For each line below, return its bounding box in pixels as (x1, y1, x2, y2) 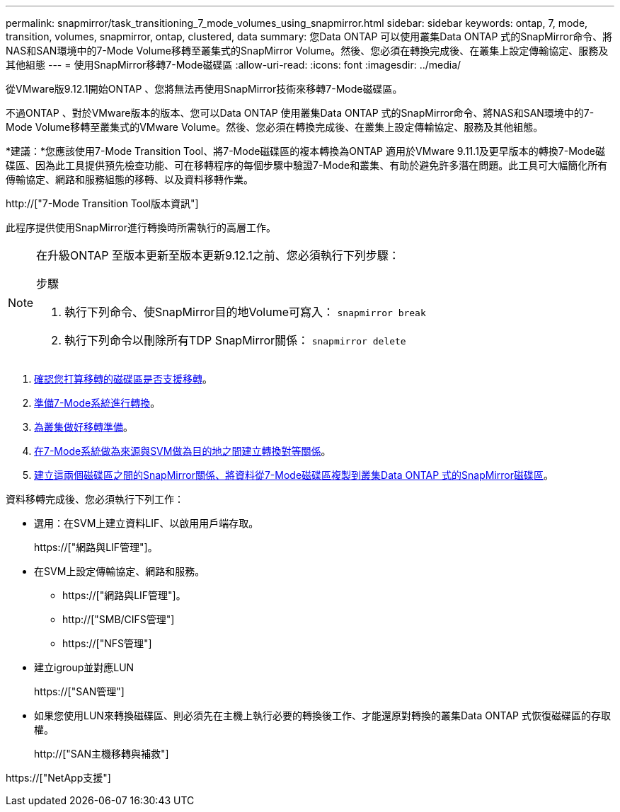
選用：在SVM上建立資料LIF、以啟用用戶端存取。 (34, 517, 259, 529)
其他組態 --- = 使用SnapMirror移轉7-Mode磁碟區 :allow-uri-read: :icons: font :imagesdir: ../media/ (6, 59, 461, 71)
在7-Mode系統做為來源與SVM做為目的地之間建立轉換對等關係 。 (34, 445, 331, 457)
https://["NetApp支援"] (6, 772, 111, 784)
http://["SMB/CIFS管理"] (62, 613, 175, 625)
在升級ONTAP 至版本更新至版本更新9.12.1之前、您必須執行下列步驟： (36, 248, 400, 262)
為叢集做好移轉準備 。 (34, 421, 133, 433)
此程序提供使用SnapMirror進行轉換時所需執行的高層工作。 (6, 221, 276, 233)
